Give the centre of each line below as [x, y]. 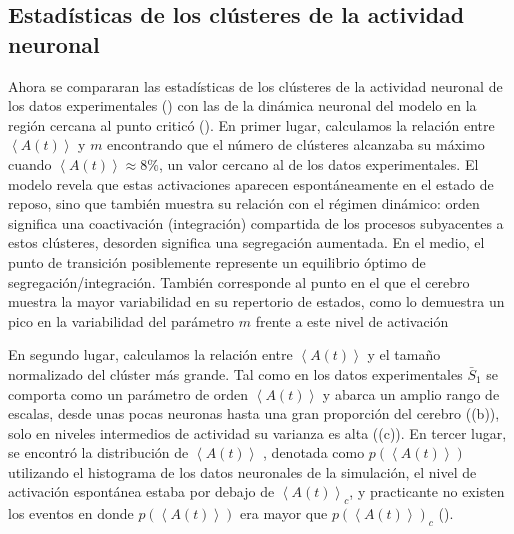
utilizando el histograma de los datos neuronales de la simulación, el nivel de [242, 471]
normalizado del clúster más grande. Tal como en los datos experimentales [235, 373]
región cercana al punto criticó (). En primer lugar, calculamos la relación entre [251, 124]
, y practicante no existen [427, 491]
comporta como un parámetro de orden [128, 393]
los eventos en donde [71, 513]
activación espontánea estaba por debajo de [141, 491]
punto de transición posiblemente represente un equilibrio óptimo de [217, 261]
